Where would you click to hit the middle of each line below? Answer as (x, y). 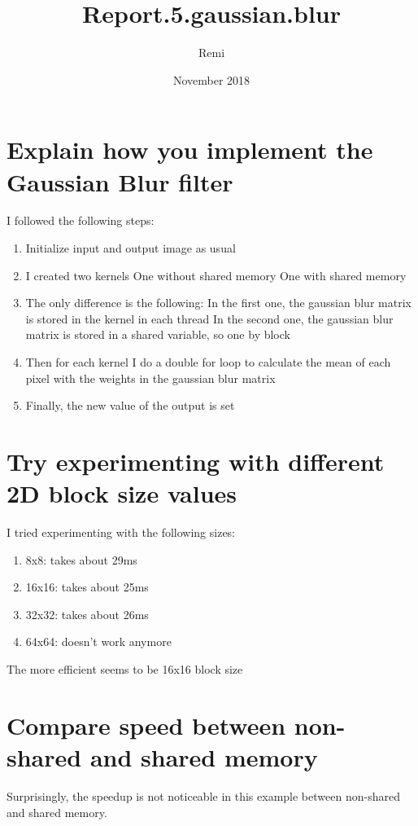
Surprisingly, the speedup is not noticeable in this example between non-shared (203, 795)
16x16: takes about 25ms (87, 587)
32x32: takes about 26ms (87, 614)
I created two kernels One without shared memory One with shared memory (216, 275)
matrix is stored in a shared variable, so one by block (158, 334)
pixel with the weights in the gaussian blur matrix (150, 378)
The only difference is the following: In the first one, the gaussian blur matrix (218, 303)
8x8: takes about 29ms (81, 559)
